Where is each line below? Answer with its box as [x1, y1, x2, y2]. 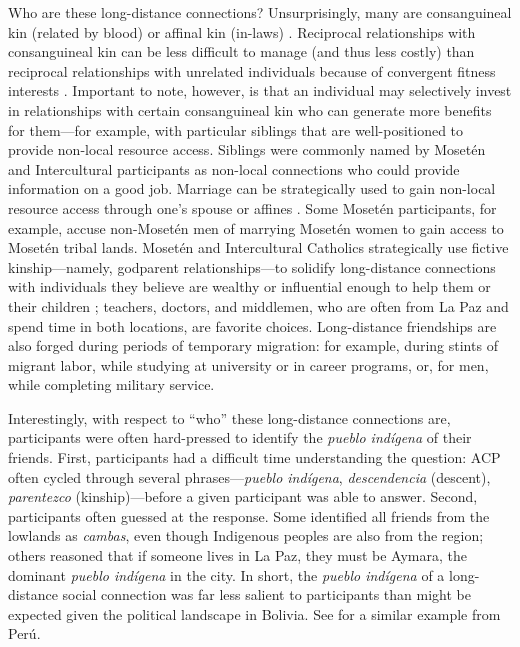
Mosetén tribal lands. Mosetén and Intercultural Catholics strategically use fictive [8, 237, 509, 258]
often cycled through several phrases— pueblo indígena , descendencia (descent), [8, 466, 491, 487]
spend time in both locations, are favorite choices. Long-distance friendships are [8, 315, 497, 336]
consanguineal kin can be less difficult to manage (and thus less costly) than [8, 41, 475, 62]
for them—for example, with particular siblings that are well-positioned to [8, 119, 464, 140]
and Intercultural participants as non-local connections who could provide [8, 158, 460, 179]
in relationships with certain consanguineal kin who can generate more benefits [8, 99, 492, 120]
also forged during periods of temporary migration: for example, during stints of [8, 335, 498, 356]
